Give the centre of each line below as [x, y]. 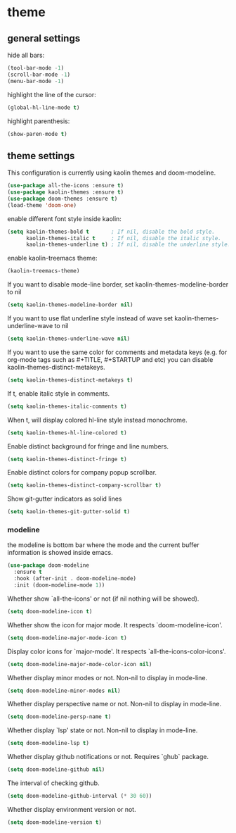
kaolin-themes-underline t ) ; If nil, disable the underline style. [128, 245]
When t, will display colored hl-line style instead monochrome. [97, 420]
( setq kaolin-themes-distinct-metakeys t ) [70, 380]
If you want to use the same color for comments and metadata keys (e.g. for [117, 352]
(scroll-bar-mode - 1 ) [39, 75]
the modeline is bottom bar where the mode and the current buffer [103, 545]
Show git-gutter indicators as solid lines [65, 499]
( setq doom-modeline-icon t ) [50, 611]
